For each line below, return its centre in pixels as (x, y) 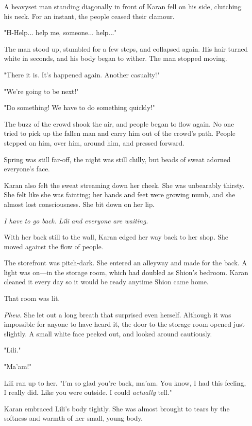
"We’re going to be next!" (42, 91)
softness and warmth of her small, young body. (73, 418)
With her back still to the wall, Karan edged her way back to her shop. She (116, 237)
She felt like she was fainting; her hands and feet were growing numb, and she (120, 194)
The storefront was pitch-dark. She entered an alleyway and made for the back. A (126, 263)
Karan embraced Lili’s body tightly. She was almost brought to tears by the (117, 408)
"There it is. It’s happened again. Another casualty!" (82, 74)
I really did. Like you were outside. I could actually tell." (88, 392)
